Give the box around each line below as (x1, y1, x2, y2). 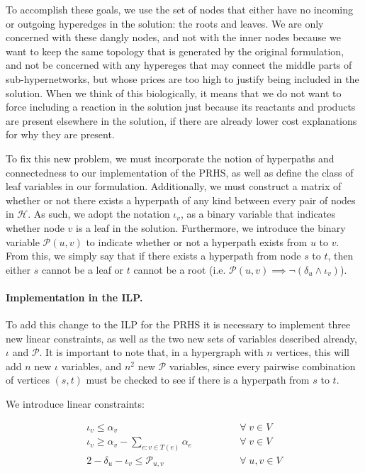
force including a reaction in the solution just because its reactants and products (6, 99, 356, 114)
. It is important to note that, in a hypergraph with (39, 345, 264, 360)
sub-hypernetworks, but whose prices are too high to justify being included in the (6, 71, 359, 86)
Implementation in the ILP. (6, 289, 143, 304)
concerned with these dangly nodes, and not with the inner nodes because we (6, 30, 341, 45)
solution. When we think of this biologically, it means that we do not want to (6, 85, 342, 100)
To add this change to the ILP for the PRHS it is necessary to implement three (6, 317, 351, 332)
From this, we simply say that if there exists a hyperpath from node (6, 248, 301, 263)
